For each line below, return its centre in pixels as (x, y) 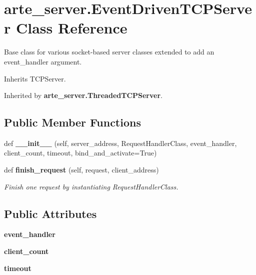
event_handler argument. (43, 61)
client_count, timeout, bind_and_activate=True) (80, 153)
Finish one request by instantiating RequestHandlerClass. (91, 186)
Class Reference (71, 28)
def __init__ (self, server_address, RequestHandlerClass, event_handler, (120, 143)
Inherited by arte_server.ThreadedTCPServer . (83, 95)
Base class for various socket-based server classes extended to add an (109, 52)
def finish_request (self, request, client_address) (81, 170)
